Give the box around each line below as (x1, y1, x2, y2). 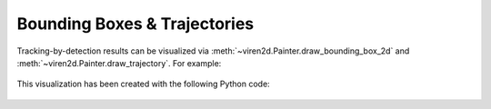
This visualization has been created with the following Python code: (16, 78, 270, 90)
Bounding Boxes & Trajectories (16, 14, 255, 34)
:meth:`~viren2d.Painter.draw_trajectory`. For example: (16, 57, 222, 68)
